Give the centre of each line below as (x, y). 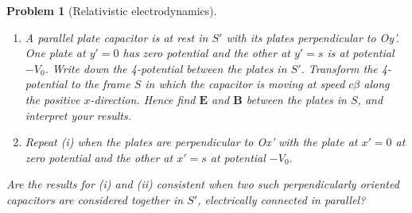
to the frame (101, 84)
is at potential (361, 53)
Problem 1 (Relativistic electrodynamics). (112, 10)
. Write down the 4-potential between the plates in (166, 68)
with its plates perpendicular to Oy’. (313, 37)
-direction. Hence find (143, 99)
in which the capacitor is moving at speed (245, 84)
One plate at (55, 53)
